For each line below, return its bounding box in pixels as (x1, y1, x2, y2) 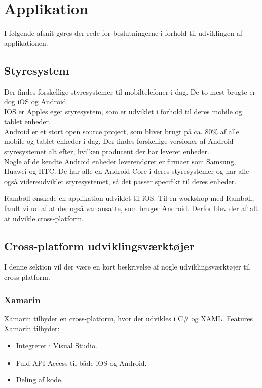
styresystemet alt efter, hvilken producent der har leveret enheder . (4, 146, 209, 157)
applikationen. (4, 37, 48, 48)
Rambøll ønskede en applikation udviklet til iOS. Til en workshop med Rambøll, (4, 193, 254, 203)
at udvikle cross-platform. (4, 213, 84, 223)
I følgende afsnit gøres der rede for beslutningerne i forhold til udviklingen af (4, 27, 242, 38)
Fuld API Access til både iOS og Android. (16, 357, 147, 368)
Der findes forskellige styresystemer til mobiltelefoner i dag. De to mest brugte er (4, 86, 256, 97)
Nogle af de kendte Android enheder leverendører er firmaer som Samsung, (4, 156, 236, 166)
